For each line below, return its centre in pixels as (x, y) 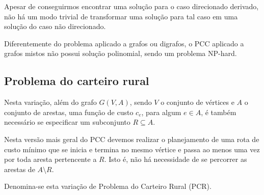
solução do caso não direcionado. (55, 26)
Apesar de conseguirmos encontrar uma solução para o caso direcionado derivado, (131, 6)
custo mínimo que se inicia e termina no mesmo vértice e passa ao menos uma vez (132, 149)
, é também (219, 112)
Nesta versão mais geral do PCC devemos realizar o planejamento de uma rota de (132, 139)
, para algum (161, 112)
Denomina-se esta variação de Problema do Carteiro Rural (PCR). (108, 186)
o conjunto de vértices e (197, 102)
